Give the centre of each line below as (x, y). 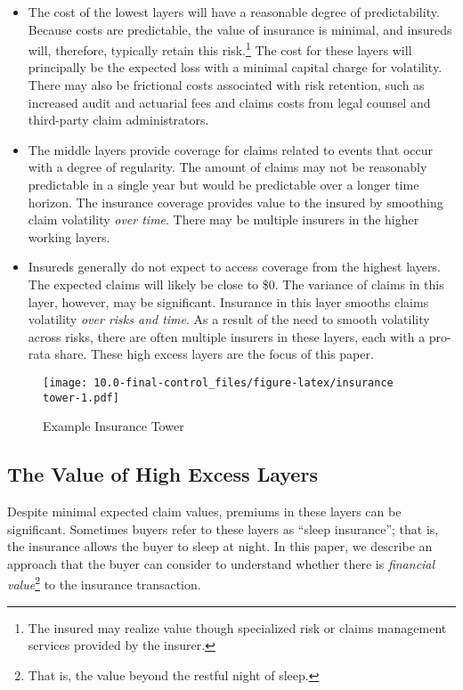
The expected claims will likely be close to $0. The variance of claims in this (236, 284)
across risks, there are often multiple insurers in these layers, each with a (227, 336)
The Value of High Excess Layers (162, 474)
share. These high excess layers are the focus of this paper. (214, 354)
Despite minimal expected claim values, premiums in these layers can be (204, 511)
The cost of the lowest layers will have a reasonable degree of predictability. (234, 12)
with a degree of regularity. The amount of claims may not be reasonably (227, 167)
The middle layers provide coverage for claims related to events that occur (231, 149)
